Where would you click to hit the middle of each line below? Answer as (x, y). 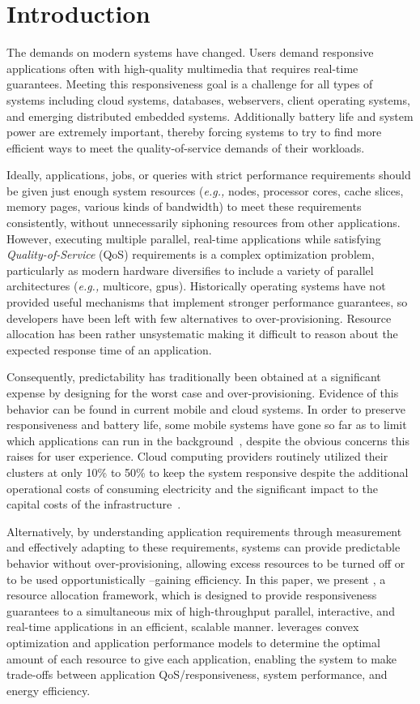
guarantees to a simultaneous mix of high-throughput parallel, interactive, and (201, 610)
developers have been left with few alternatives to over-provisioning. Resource (199, 318)
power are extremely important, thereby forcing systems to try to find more (194, 132)
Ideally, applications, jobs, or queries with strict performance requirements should (209, 175)
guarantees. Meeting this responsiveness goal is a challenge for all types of (190, 84)
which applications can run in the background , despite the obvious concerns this (208, 440)
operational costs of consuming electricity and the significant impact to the (192, 488)
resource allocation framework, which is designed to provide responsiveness (192, 595)
